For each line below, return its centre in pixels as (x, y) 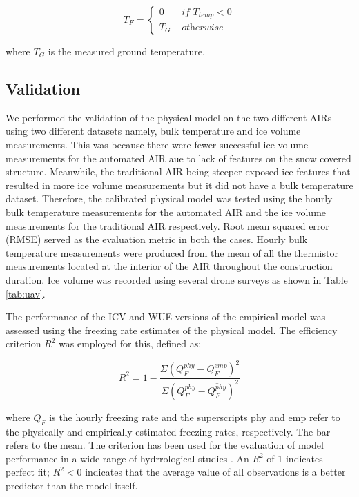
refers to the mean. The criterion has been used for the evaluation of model (165, 445)
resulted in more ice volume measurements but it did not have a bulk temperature (179, 185)
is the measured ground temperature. (126, 51)
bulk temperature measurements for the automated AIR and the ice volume (166, 212)
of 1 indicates (295, 458)
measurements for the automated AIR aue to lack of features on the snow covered (178, 158)
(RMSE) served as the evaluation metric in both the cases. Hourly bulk (157, 239)
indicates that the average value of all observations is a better (215, 472)
